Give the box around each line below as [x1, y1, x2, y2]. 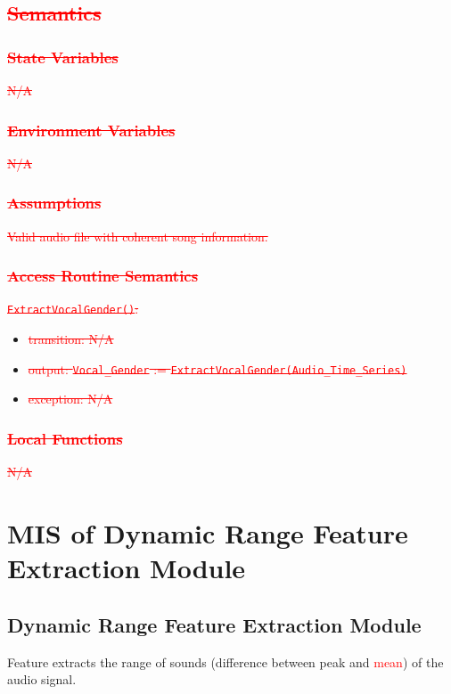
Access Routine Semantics [7, 265, 199, 287]
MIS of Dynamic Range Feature [7, 514, 408, 551]
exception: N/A [28, 389, 113, 408]
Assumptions [7, 192, 102, 214]
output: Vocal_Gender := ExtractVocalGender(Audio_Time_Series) [28, 359, 407, 378]
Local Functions [7, 427, 123, 449]
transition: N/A [28, 330, 114, 348]
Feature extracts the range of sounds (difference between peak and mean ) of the [7, 652, 444, 671]
